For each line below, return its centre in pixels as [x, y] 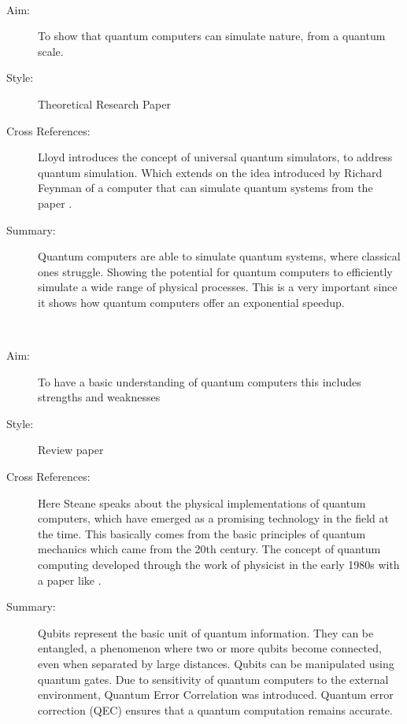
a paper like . [70, 580]
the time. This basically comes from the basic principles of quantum [202, 533]
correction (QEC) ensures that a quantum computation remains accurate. [215, 709]
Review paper [71, 450]
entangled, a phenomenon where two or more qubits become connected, [210, 648]
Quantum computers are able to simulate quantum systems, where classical [219, 256]
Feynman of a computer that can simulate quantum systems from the [205, 188]
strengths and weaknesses [99, 397]
